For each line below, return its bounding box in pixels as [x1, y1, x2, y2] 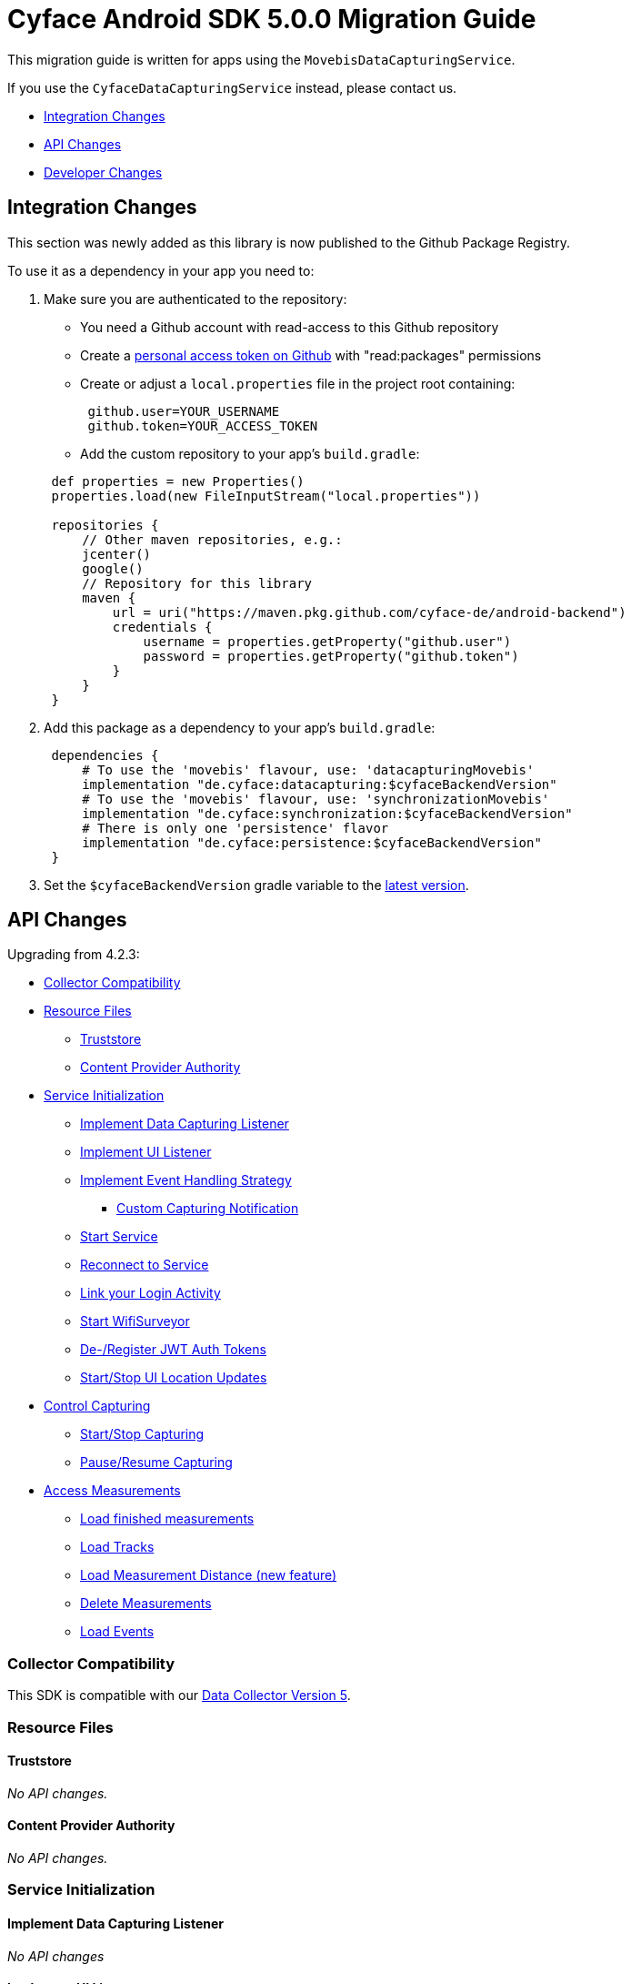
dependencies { [51, 747, 159, 763]
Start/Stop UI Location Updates [80, 1370, 267, 1386]
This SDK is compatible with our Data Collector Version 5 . [7, 1687, 351, 1704]
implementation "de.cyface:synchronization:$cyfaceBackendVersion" [82, 805, 573, 821]
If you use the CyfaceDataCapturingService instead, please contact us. [7, 79, 457, 96]
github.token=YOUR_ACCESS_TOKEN [87, 418, 318, 433]
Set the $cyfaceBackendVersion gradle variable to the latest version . [44, 876, 469, 893]
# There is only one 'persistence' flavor [82, 820, 389, 835]
